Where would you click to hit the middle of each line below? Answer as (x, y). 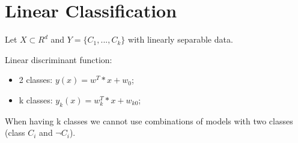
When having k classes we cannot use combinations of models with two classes (149, 120)
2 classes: (36, 80)
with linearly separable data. (181, 39)
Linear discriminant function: (59, 59)
